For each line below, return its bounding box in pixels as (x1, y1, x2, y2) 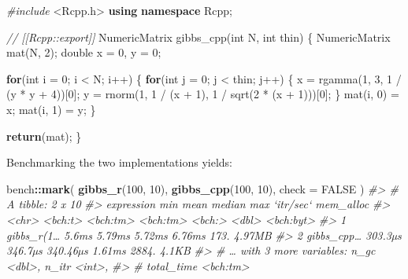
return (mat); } (6, 127, 82, 144)
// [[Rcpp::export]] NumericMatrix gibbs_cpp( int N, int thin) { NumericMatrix (6, 28, 391, 45)
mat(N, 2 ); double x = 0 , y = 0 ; (6, 44, 161, 61)
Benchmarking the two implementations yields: (6, 154, 232, 171)
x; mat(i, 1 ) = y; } (6, 101, 96, 117)
